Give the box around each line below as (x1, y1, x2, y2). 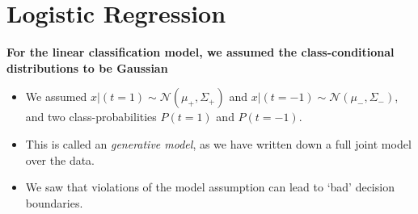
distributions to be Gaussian (6, 59, 168, 76)
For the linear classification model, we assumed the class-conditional (6, 44, 395, 61)
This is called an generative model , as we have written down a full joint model (25, 135, 412, 152)
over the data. (25, 151, 95, 168)
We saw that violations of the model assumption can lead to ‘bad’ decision (25, 178, 395, 195)
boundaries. (25, 194, 83, 211)
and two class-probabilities (25, 108, 157, 125)
